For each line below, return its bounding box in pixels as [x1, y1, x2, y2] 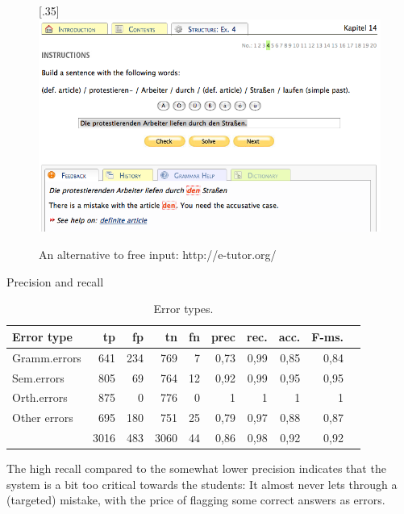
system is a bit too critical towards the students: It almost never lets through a [6, 475, 398, 492]
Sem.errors [12, 369, 65, 386]
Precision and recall [6, 273, 104, 290]
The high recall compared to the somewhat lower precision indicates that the [6, 460, 386, 477]
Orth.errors [12, 389, 68, 406]
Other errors [12, 409, 73, 426]
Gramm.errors [12, 349, 81, 366]
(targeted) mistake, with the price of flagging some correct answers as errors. [6, 491, 385, 508]
